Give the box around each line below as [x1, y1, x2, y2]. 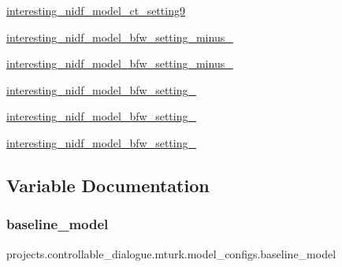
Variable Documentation [6, 172, 210, 197]
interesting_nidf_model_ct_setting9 [6, 2, 185, 18]
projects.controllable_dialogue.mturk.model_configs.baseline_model [6, 245, 336, 261]
